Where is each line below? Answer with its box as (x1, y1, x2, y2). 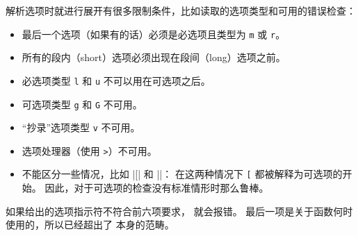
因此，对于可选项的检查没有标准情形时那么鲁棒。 (44, 180, 269, 195)
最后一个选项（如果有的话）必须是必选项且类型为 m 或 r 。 (22, 26, 286, 41)
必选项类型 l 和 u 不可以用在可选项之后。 (22, 73, 211, 87)
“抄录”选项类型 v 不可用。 (22, 120, 140, 135)
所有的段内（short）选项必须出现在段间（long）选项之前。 (22, 50, 286, 65)
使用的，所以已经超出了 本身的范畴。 (6, 217, 174, 232)
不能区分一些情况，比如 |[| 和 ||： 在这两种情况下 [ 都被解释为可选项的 (22, 167, 343, 181)
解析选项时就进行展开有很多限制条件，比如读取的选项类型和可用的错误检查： (6, 3, 356, 17)
